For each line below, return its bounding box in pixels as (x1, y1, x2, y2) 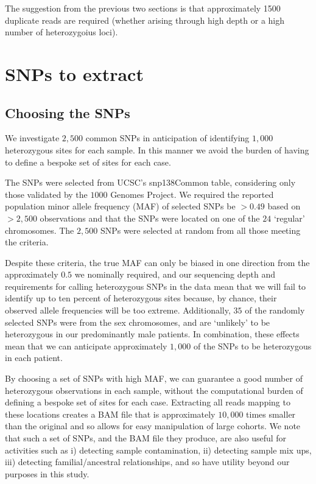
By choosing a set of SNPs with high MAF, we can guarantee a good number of (5, 372, 303, 385)
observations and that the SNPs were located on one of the (40, 211, 260, 224)
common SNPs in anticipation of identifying (85, 132, 250, 144)
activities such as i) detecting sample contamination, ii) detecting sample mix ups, (5, 443, 312, 456)
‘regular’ (273, 211, 305, 224)
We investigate (5, 132, 60, 144)
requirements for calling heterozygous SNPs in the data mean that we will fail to (5, 279, 306, 292)
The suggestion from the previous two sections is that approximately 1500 (5, 2, 281, 14)
